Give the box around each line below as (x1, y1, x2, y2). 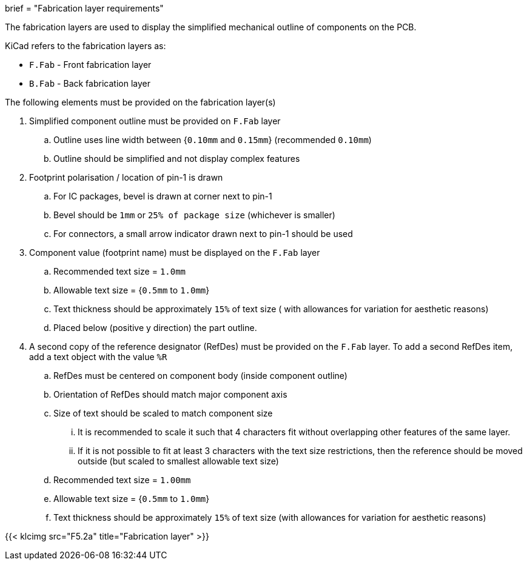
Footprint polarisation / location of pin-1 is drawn (29, 172, 223, 182)
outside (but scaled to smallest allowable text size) (78, 456, 279, 466)
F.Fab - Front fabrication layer (29, 59, 152, 70)
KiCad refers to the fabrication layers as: (5, 41, 166, 51)
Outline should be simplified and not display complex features (53, 153, 300, 164)
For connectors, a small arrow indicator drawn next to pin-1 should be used (53, 229, 353, 239)
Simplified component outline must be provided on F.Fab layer (29, 116, 281, 126)
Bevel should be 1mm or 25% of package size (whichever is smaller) (53, 210, 335, 220)
